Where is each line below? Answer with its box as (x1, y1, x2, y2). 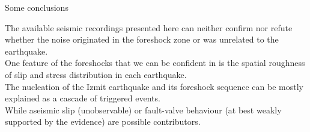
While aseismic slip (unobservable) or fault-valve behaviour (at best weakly (5, 103, 282, 116)
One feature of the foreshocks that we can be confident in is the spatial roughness (5, 56, 305, 69)
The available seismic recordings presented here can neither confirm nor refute (5, 21, 293, 34)
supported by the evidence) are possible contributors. (5, 115, 201, 128)
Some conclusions (5, 1, 68, 13)
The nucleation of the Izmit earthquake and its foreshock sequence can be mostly (5, 80, 303, 92)
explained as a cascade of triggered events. (5, 92, 160, 104)
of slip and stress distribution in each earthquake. (5, 68, 187, 80)
